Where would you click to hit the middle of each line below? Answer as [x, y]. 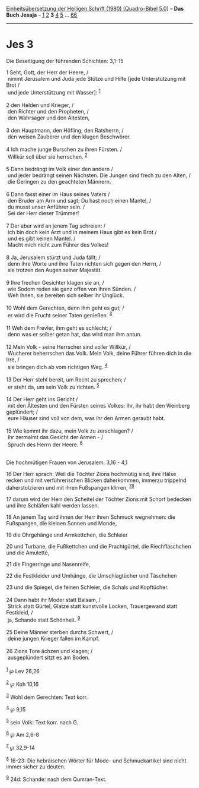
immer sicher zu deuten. [36, 767]
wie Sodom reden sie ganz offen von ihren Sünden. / [72, 289]
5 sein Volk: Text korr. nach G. [42, 721]
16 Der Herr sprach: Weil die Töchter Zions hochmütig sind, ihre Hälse [91, 474]
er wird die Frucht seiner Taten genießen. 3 [60, 315]
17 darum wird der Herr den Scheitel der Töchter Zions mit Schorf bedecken [99, 499]
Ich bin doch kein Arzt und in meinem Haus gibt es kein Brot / [82, 232]
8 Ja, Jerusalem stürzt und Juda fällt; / [53, 257]
